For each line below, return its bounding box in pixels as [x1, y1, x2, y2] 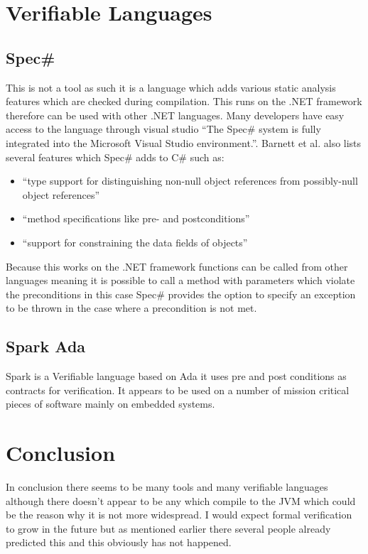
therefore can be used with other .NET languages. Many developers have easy [6, 107, 345, 122]
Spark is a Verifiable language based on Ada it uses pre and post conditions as [6, 369, 347, 384]
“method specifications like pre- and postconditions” [22, 211, 250, 226]
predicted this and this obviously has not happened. [6, 535, 232, 550]
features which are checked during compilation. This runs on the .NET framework [6, 94, 362, 109]
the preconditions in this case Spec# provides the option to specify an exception [6, 286, 356, 301]
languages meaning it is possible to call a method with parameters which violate [6, 273, 355, 288]
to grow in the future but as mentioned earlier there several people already [6, 521, 331, 536]
